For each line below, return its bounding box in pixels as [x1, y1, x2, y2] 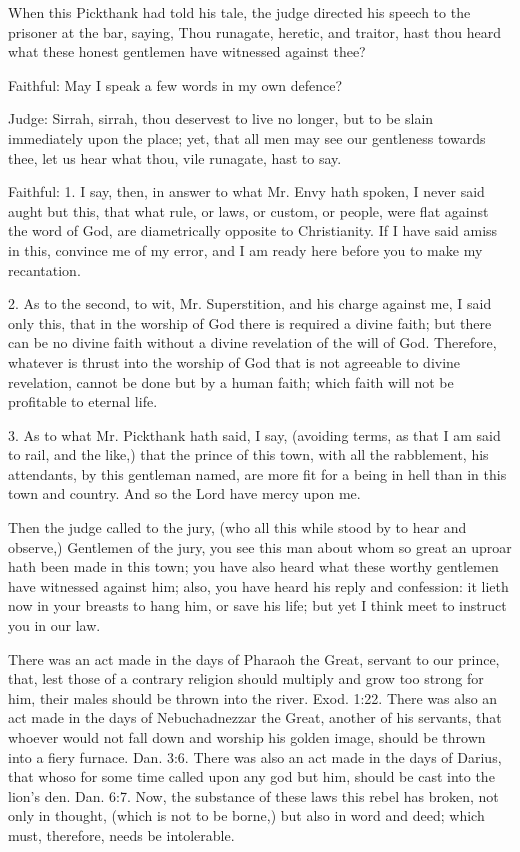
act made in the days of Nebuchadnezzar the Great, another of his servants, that [8, 707, 502, 728]
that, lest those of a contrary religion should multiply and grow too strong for [8, 668, 484, 689]
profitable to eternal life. [8, 391, 158, 412]
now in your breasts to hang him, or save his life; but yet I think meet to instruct [8, 595, 507, 616]
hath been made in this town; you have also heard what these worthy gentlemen [8, 556, 499, 577]
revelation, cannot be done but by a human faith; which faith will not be [8, 371, 454, 392]
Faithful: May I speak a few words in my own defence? [8, 74, 343, 95]
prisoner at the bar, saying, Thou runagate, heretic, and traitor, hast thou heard [8, 21, 501, 42]
